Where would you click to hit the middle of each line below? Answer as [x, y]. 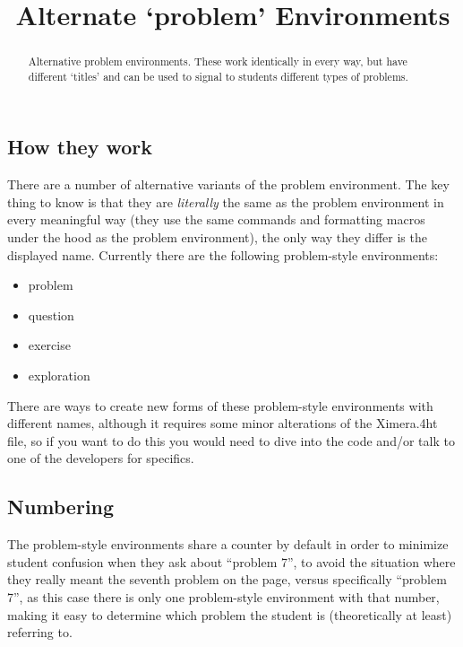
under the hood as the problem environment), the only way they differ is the [217, 237]
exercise [49, 345]
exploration [59, 376]
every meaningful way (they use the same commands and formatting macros [216, 219]
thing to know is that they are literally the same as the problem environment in [226, 201]
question [51, 315]
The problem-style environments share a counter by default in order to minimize [228, 544]
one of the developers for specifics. [101, 458]
